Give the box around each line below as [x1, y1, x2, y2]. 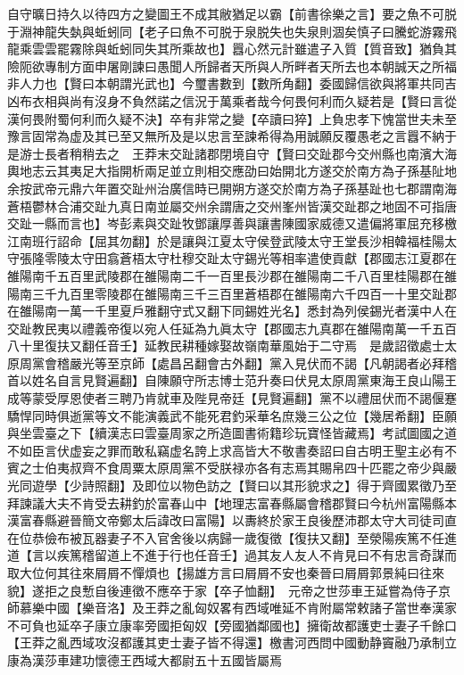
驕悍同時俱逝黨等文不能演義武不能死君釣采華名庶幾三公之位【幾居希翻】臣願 [7, 406, 457, 424]
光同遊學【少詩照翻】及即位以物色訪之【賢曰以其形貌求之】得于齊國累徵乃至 [7, 476, 457, 495]
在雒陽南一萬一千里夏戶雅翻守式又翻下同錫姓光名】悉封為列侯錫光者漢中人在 [7, 301, 457, 320]
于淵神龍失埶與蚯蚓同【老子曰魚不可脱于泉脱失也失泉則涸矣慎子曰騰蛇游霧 [7, 21, 444, 40]
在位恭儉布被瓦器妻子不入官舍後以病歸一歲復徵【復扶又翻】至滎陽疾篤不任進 [7, 528, 457, 547]
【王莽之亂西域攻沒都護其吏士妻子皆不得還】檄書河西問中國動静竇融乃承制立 [7, 633, 457, 652]
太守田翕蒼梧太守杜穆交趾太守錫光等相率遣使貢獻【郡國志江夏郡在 [69, 249, 457, 268]
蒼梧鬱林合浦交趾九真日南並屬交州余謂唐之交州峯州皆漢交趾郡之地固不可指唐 [7, 196, 457, 215]
